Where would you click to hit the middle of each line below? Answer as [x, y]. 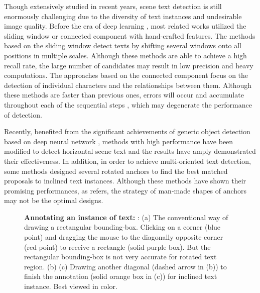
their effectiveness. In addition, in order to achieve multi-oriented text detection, [127, 161]
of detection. [23, 114]
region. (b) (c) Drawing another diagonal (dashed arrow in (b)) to [125, 266]
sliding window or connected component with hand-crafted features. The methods [130, 35]
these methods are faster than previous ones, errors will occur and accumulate [124, 95]
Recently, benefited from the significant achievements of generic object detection [127, 131]
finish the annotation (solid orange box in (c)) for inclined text [121, 276]
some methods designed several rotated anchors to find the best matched [116, 171]
